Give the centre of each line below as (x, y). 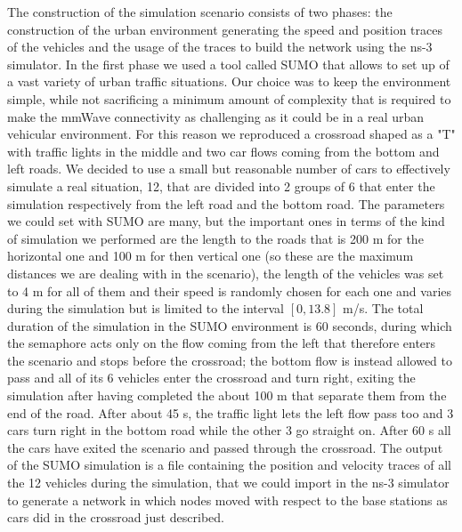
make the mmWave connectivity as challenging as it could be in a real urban (216, 116)
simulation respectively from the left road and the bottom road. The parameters (226, 203)
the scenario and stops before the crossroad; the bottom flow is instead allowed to (230, 360)
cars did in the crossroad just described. (116, 517)
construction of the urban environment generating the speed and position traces (225, 29)
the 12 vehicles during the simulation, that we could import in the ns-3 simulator (228, 483)
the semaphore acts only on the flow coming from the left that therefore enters (222, 343)
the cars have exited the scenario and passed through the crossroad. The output (225, 447)
